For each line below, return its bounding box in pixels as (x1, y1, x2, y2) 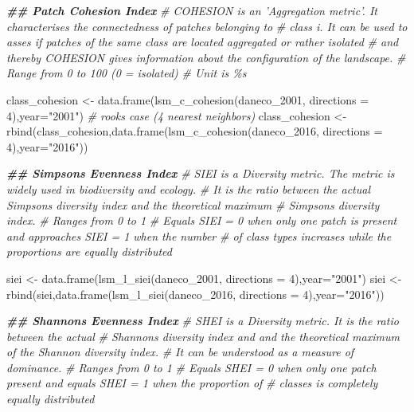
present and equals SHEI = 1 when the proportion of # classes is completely (6, 375, 378, 391)
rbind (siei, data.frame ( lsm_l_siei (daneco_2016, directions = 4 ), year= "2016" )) (6, 285, 385, 302)
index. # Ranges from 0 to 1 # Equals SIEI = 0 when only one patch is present (6, 212, 397, 229)
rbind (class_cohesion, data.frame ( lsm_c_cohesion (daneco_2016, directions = (6, 123, 383, 139)
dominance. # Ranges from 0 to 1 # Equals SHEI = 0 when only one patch (6, 359, 377, 375)
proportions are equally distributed (6, 243, 172, 260)
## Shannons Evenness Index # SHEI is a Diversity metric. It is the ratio (6, 312, 399, 329)
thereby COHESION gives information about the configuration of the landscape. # (6, 49, 406, 65)
